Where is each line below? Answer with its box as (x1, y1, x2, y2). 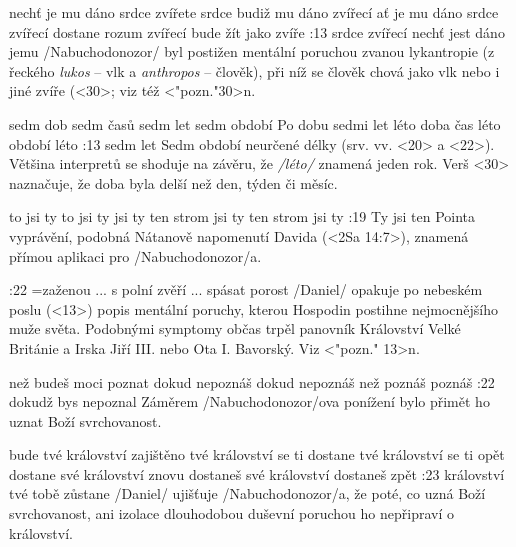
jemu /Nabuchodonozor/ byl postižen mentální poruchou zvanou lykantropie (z (9, 41, 495, 62)
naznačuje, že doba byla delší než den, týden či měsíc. (9, 172, 338, 193)
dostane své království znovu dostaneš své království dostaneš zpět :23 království (9, 463, 505, 484)
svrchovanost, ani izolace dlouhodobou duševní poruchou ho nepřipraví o (9, 503, 454, 524)
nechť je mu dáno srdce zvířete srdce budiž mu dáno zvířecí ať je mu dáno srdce (9, 2, 499, 22)
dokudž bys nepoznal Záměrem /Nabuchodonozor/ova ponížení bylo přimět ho (9, 391, 490, 412)
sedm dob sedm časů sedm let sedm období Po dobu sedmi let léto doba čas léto (9, 113, 501, 134)
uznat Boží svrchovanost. (9, 410, 162, 431)
